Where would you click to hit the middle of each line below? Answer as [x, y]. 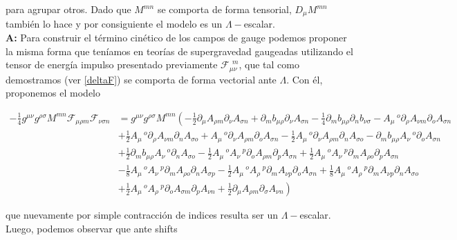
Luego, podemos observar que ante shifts [92, 228]
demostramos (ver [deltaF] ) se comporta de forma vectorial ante [141, 79]
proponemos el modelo [53, 93]
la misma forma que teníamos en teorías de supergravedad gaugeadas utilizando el [179, 51]
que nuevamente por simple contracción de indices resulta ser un [142, 214]
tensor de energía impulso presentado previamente [112, 64]
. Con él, [305, 79]
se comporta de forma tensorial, [224, 9]
